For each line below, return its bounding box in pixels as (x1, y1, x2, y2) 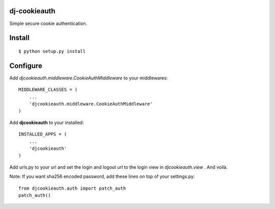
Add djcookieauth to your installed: (9, 119, 84, 125)
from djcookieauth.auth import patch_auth (18, 185, 126, 191)
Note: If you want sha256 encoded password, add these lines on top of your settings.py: (9, 173, 195, 179)
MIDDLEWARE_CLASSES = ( (18, 87, 78, 93)
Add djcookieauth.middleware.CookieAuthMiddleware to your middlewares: (9, 74, 168, 81)
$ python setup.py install (18, 48, 86, 54)
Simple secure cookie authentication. (9, 20, 88, 27)
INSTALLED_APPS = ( (18, 132, 67, 137)
